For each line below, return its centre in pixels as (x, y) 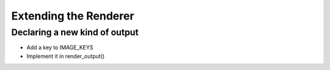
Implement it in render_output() (66, 56)
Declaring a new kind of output (75, 32)
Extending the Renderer (73, 16)
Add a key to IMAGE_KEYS (60, 47)
